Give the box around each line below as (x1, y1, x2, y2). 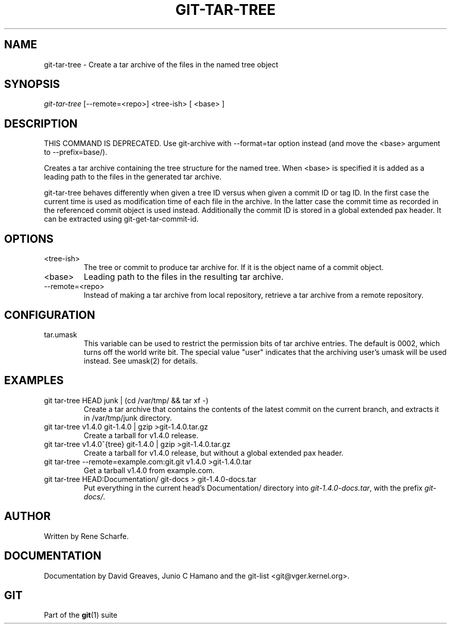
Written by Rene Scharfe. (44, 531, 129, 541)
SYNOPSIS (4, 78, 60, 91)
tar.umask (44, 330, 77, 339)
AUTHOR (4, 510, 51, 523)
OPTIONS (4, 232, 54, 245)
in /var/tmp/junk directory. (83, 413, 172, 422)
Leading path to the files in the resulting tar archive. (83, 272, 284, 282)
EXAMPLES (4, 374, 64, 387)
